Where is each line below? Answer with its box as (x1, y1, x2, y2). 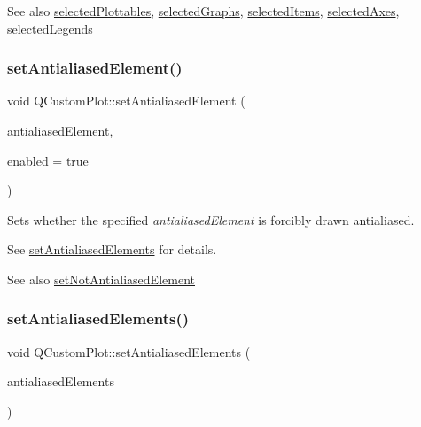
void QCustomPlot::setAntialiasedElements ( (7, 342, 251, 361)
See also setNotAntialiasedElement (7, 269, 195, 288)
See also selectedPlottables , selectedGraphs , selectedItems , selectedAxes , (7, 2, 400, 19)
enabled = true (7, 151, 89, 169)
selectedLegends (7, 19, 93, 37)
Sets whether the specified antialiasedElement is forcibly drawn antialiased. (7, 210, 415, 229)
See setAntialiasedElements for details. (7, 240, 217, 259)
